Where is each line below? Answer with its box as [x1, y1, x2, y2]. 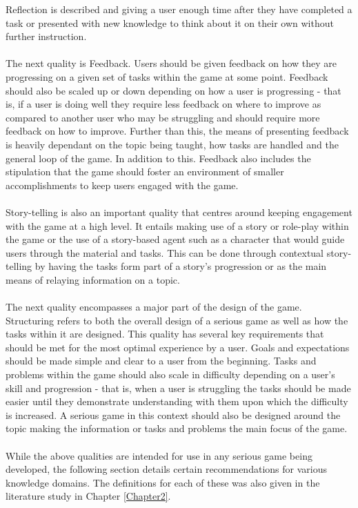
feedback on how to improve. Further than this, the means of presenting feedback [6, 124, 349, 138]
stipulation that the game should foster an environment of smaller [6, 164, 284, 179]
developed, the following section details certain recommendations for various [6, 462, 327, 476]
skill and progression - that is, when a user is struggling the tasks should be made [6, 380, 351, 395]
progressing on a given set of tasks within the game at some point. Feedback [6, 69, 328, 84]
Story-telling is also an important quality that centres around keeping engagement [6, 204, 352, 219]
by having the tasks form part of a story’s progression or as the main [34, 259, 327, 273]
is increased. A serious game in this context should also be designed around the [6, 407, 341, 422]
